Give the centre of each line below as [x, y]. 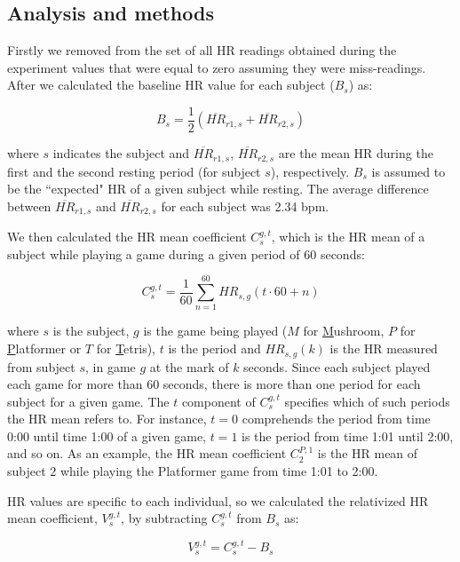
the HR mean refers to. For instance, [107, 419]
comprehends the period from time [336, 419]
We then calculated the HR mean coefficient [127, 237]
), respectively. [310, 171]
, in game [110, 366]
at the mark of [189, 366]
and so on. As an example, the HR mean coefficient [147, 453]
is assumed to [408, 171]
